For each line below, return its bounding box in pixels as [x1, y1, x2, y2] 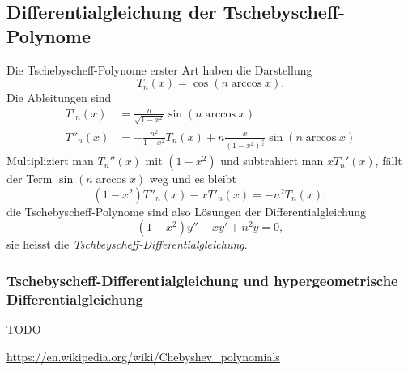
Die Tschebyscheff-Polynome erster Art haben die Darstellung [6, 61, 312, 78]
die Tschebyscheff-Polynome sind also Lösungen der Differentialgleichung [6, 203, 366, 220]
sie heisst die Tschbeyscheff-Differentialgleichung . [6, 236, 248, 253]
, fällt [375, 152, 402, 169]
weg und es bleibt [149, 170, 236, 187]
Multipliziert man [6, 152, 94, 169]
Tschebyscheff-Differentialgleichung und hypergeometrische [6, 270, 398, 290]
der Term [6, 170, 53, 187]
